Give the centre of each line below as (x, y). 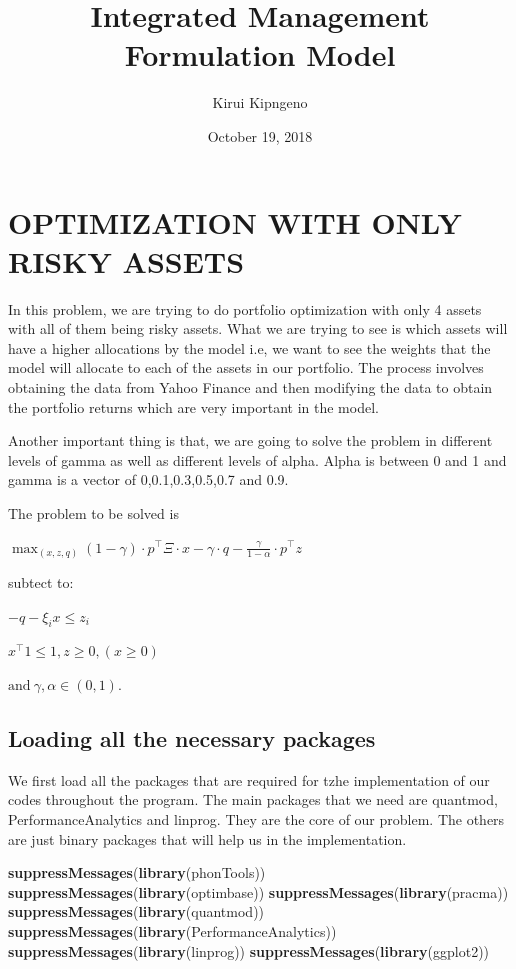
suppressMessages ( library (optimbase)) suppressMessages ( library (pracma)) (258, 891)
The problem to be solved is (93, 512)
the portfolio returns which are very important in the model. (193, 406)
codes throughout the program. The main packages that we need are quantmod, (253, 799)
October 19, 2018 (260, 135)
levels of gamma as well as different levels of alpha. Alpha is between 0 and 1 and (257, 459)
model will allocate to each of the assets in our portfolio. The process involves (246, 367)
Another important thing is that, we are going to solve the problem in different (250, 440)
